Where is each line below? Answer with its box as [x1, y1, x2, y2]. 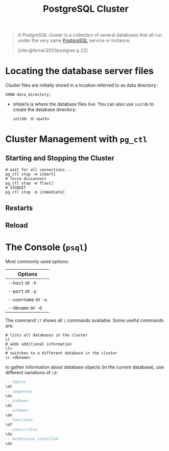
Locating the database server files [5, 65, 154, 77]
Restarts [5, 203, 33, 212]
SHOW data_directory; [5, 92, 52, 97]
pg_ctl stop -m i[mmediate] [5, 190, 65, 195]
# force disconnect [5, 176, 47, 182]
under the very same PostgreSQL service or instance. [17, 37, 131, 44]
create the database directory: [12, 106, 77, 113]
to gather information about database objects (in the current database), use [5, 364, 164, 370]
